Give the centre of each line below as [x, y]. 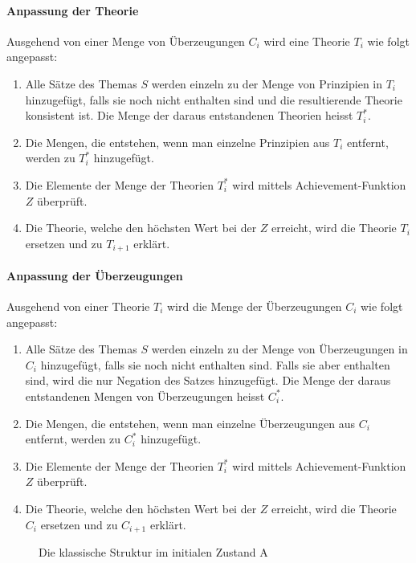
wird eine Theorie [307, 41]
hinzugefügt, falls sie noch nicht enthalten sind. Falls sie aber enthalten [215, 364]
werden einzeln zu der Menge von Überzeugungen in [279, 349]
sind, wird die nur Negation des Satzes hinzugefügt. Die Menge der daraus [208, 380]
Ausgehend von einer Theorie [78, 306]
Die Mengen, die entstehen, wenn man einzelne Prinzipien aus [177, 142]
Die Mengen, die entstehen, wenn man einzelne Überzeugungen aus [190, 423]
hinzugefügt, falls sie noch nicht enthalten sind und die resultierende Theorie [214, 99]
